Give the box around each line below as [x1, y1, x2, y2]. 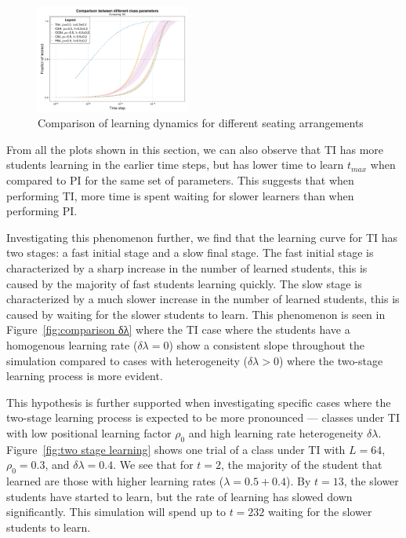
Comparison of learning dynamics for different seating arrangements [38, 115, 364, 131]
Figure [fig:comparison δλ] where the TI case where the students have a [6, 321, 350, 338]
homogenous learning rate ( [6, 337, 138, 353]
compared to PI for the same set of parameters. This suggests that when [6, 172, 354, 188]
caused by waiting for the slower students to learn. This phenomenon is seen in [6, 306, 386, 322]
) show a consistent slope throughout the [169, 337, 365, 353]
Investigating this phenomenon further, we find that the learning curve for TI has [6, 229, 398, 245]
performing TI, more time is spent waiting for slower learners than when [6, 187, 354, 203]
